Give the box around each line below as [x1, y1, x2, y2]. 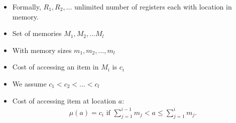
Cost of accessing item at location [12, 95, 116, 105]
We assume [12, 78, 47, 88]
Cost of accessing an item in [12, 61, 99, 72]
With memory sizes [12, 44, 72, 55]
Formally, [12, 1, 41, 11]
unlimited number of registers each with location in [74, 1, 232, 11]
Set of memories [12, 28, 62, 38]
